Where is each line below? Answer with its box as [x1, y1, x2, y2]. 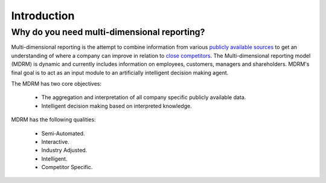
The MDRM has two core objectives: [11, 80, 102, 87]
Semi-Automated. [41, 130, 85, 137]
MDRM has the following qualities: [11, 116, 96, 123]
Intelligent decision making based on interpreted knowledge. [41, 102, 193, 109]
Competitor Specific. [41, 164, 93, 171]
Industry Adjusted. [41, 147, 88, 154]
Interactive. [41, 138, 69, 145]
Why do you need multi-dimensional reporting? [11, 27, 205, 37]
